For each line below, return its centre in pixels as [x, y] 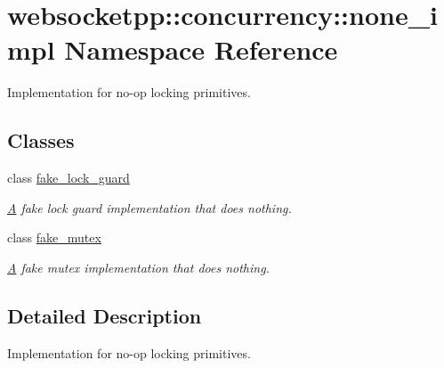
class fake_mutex [54, 237]
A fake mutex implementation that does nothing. [138, 267]
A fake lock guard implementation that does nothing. [149, 207]
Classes [41, 140]
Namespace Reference [201, 49]
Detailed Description [105, 315]
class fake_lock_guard [69, 178]
